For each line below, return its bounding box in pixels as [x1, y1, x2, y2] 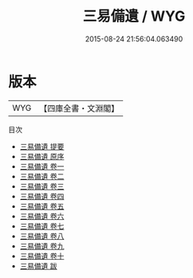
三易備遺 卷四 [19, 191, 65, 201]
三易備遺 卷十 [19, 251, 65, 260]
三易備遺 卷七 [19, 221, 65, 231]
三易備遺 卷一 [19, 161, 65, 171]
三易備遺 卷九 [19, 241, 65, 251]
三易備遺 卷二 [19, 171, 65, 181]
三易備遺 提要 [19, 141, 65, 151]
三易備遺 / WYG [82, 7, 186, 25]
